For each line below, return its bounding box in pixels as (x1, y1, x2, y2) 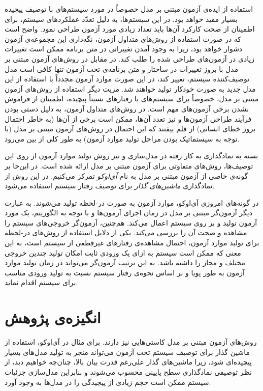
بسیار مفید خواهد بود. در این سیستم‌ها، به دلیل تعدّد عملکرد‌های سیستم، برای (5, 13, 238, 24)
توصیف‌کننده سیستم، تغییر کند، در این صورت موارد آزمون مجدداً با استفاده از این (5, 73, 250, 84)
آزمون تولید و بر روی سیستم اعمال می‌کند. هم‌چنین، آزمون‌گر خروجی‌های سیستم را (5, 217, 257, 228)
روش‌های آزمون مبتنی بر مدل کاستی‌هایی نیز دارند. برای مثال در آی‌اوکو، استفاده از (5, 337, 257, 347)
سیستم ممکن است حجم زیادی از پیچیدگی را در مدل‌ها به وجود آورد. (5, 376, 211, 387)
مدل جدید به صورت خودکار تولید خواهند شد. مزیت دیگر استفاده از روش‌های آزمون (5, 83, 256, 94)
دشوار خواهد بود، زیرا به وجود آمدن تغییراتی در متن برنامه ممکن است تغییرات (5, 43, 243, 54)
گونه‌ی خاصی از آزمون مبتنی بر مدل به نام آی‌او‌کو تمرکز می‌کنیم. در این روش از (5, 170, 248, 181)
